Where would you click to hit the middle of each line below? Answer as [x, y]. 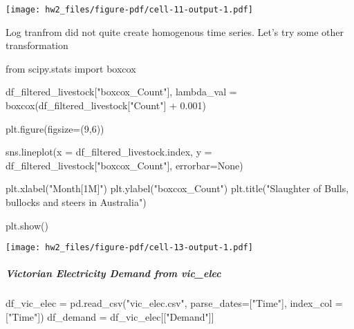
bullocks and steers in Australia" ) [76, 202]
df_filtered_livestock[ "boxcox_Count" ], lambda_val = [121, 92]
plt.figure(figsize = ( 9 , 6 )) [55, 128]
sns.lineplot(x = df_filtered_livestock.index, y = [109, 152]
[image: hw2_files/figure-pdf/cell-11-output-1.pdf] [129, 10]
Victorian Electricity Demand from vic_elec [113, 273]
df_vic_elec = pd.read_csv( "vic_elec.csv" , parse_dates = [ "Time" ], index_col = [174, 303]
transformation [37, 45]
